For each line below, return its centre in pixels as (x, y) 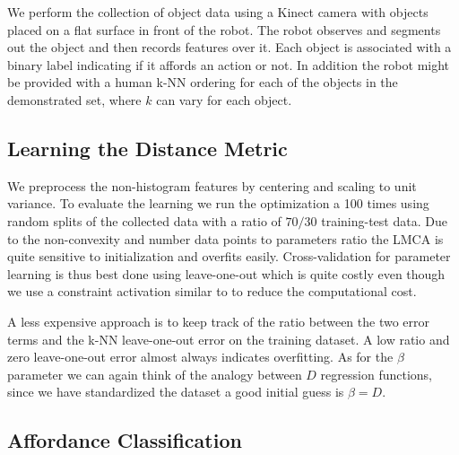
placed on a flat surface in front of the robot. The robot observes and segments (224, 29)
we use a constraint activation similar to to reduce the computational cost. (212, 291)
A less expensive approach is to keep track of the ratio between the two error (219, 321)
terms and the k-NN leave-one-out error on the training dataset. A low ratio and (229, 339)
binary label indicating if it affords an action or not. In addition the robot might (229, 64)
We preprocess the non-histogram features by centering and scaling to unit (212, 185)
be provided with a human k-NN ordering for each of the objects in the (203, 82)
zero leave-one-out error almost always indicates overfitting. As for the (200, 357)
